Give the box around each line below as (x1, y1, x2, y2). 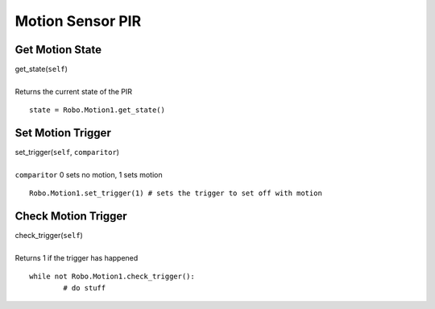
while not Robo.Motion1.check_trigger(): (29, 272, 195, 282)
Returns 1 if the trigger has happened (14, 253, 139, 262)
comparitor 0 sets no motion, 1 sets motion (14, 169, 163, 179)
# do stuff (63, 283, 106, 292)
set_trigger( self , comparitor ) (14, 148, 120, 157)
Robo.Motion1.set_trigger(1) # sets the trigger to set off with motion (29, 189, 322, 198)
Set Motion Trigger (14, 126, 112, 140)
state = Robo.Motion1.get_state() (29, 106, 165, 115)
